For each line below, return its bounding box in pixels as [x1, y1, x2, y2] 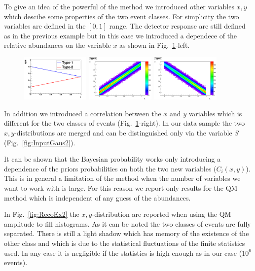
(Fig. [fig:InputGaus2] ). [4, 137, 75, 147]
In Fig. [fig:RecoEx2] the [4, 209, 79, 219]
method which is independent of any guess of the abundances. [4, 192, 191, 203]
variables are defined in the [4, 21, 86, 31]
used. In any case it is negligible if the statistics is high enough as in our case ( [4, 247, 242, 258]
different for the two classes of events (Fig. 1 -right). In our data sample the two [4, 118, 245, 128]
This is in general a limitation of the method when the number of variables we [4, 173, 241, 183]
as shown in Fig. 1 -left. [119, 40, 190, 50]
